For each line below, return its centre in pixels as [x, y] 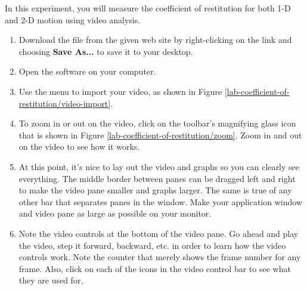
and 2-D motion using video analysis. [73, 19]
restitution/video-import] [65, 103]
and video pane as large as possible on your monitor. [115, 213]
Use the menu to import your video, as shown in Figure [120, 91]
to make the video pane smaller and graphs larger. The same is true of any [155, 190]
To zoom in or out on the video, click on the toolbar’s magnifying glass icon [157, 123]
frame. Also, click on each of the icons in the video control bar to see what [155, 268]
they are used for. [51, 280]
